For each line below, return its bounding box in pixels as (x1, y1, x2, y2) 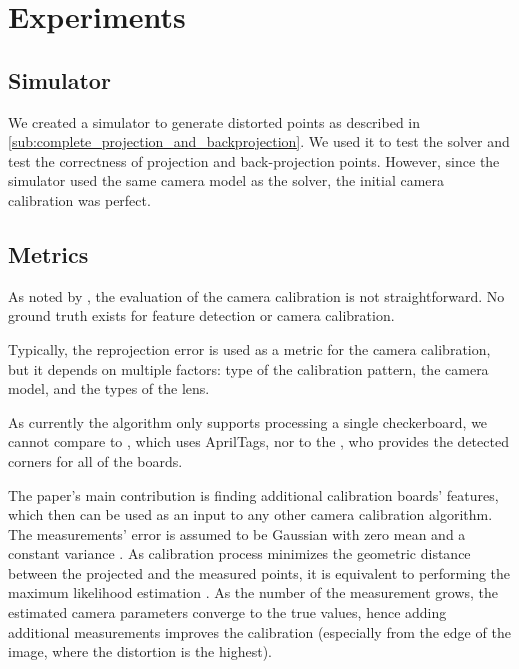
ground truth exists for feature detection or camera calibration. (8, 305, 395, 326)
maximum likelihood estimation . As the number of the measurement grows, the (8, 582, 499, 603)
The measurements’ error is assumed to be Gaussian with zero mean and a (8, 523, 466, 544)
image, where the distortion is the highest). (8, 641, 272, 662)
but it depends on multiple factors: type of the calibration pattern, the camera (8, 358, 489, 379)
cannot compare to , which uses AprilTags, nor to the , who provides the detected (8, 431, 509, 452)
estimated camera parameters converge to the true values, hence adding (8, 602, 447, 623)
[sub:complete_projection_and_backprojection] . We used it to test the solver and (8, 131, 510, 152)
